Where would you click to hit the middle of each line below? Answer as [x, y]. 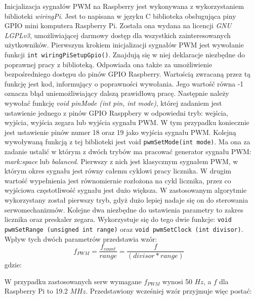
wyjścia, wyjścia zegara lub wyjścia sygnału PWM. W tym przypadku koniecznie [127, 122]
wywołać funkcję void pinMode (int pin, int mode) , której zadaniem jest [113, 103]
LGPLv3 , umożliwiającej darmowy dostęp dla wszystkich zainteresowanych [118, 35]
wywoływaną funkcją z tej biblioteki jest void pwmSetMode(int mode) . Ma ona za [127, 142]
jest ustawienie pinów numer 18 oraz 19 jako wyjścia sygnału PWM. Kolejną [120, 132]
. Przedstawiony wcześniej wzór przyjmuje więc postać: [169, 291]
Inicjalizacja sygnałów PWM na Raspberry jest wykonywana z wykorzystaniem [124, 6]
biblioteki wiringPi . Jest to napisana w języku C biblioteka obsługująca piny [120, 16]
